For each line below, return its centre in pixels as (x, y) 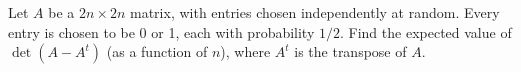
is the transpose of (350, 51)
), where (245, 51)
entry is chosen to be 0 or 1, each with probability (161, 31)
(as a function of (157, 51)
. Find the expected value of (425, 31)
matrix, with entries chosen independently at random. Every (315, 12)
